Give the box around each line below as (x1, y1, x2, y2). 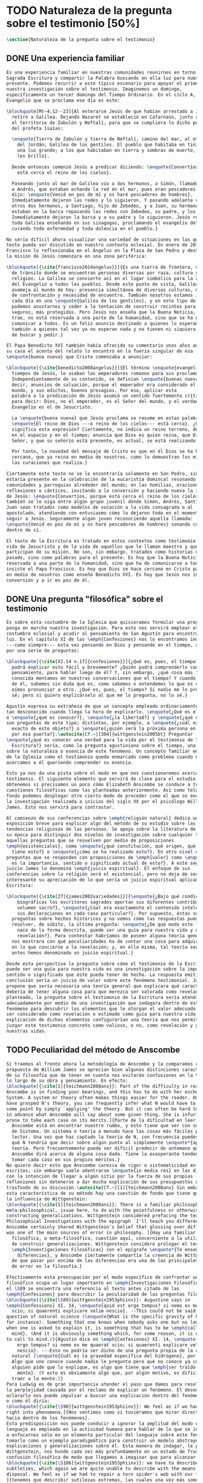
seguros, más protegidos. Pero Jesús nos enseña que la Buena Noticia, (11, 309, 196, 315)
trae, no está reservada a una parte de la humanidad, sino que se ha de (11, 315, 201, 321)
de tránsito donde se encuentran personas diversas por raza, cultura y (11, 270, 199, 276)
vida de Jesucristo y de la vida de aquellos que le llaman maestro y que (6, 543, 199, 549)
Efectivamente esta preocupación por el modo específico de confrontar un (6, 1274, 199, 1280)
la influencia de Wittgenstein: (6, 1196, 88, 1202)
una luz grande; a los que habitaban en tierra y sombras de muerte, (17, 148, 196, 154)
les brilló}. (17, 153, 50, 159)
